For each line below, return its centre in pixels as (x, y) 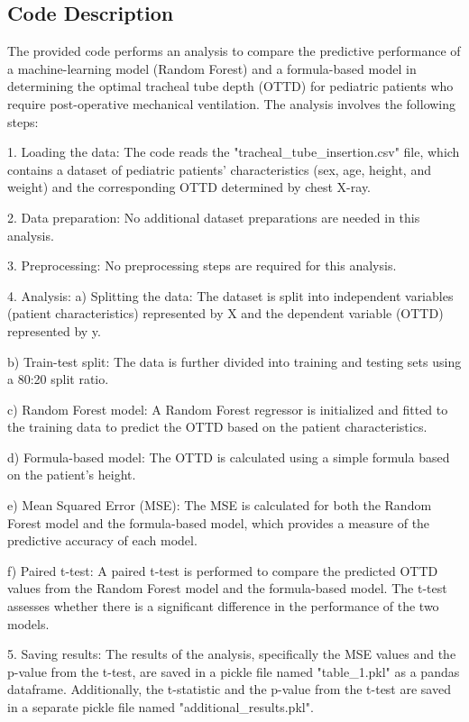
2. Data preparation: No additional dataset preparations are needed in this (214, 217)
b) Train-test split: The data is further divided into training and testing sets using (234, 361)
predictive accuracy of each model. (102, 540)
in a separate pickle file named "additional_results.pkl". (161, 707)
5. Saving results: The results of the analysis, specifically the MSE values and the (232, 654)
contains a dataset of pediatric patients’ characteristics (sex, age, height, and (219, 169)
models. (28, 623)
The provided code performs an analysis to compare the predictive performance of (234, 51)
